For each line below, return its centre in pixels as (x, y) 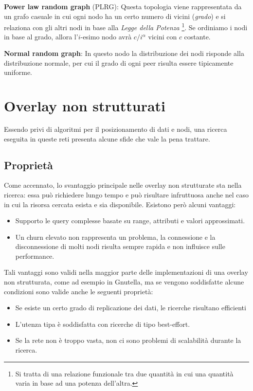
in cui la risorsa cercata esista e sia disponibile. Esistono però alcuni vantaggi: (120, 204)
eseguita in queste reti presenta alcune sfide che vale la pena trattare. (107, 138)
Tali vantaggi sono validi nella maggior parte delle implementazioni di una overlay (126, 272)
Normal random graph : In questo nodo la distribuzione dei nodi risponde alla (124, 53)
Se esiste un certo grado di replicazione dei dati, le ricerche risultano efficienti (131, 308)
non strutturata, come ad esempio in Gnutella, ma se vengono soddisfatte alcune (124, 282)
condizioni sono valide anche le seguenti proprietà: (79, 291)
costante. (197, 37)
